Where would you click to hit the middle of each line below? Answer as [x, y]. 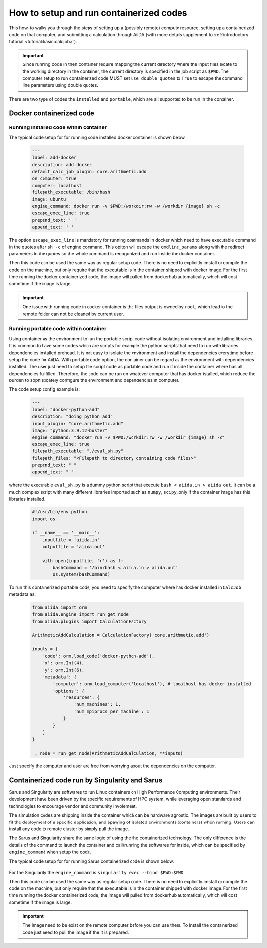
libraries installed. [27, 499]
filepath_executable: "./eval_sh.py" [78, 451]
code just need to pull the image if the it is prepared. [76, 932]
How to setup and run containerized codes [98, 13]
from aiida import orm [59, 607]
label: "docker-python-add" [66, 410]
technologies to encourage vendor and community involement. [73, 806]
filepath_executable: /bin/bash [71, 192]
